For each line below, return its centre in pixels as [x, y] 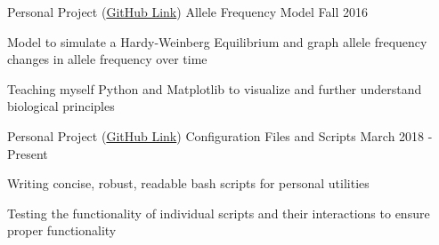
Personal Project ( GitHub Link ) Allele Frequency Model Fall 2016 [188, 12]
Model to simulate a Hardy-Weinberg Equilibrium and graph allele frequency [217, 41]
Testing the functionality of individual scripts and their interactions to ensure [219, 213]
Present [28, 153]
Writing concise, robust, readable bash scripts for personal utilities [188, 183]
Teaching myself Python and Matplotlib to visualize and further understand [215, 88]
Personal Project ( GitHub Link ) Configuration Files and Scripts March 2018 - [220, 135]
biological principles [61, 106]
